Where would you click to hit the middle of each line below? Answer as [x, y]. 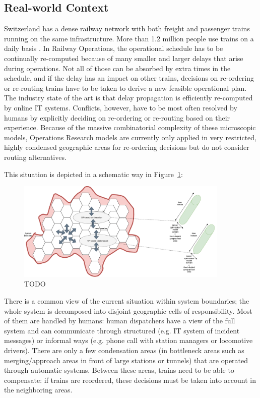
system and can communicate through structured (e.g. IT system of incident [122, 330]
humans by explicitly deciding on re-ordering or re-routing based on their [117, 117]
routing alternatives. [35, 157]
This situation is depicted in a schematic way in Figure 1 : [93, 174]
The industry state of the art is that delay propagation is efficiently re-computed [128, 98]
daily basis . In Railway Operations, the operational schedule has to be [114, 48]
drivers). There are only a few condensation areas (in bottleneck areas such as [124, 350]
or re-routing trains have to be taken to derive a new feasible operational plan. [125, 88]
